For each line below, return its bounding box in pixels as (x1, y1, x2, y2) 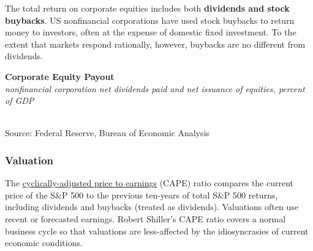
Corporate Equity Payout (5, 70, 115, 82)
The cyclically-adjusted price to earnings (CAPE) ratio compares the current (5, 176, 294, 189)
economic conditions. (5, 236, 83, 249)
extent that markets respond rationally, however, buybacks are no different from (5, 37, 306, 50)
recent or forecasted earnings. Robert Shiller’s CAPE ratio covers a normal (5, 212, 286, 225)
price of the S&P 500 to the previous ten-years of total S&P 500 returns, (5, 188, 278, 201)
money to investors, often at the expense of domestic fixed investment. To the (5, 26, 296, 38)
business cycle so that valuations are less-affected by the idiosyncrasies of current (5, 224, 309, 237)
